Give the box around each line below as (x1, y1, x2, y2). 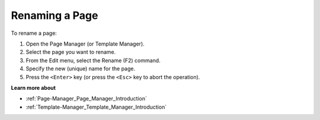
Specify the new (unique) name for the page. (25, 65, 136, 72)
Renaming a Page (11, 9, 98, 22)
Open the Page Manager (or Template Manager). (25, 40, 145, 47)
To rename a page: (11, 30, 57, 37)
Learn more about (11, 84, 56, 91)
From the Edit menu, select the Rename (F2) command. (25, 57, 161, 64)
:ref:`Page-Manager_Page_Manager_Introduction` (25, 95, 148, 102)
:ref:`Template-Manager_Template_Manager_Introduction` (25, 103, 167, 111)
